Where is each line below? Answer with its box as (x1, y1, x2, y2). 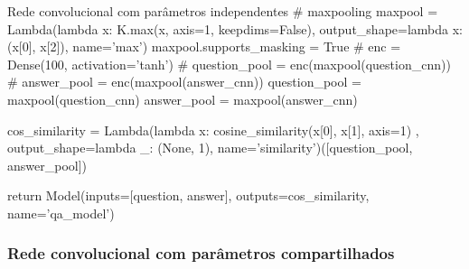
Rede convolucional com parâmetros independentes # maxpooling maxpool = (7, 2, 438, 20)
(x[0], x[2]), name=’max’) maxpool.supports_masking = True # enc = (7, 37, 401, 56)
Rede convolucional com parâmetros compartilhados (7, 242, 395, 264)
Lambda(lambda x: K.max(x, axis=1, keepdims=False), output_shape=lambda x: (7, 19, 463, 38)
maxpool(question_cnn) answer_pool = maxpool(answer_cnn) (7, 89, 358, 108)
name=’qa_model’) (7, 203, 115, 222)
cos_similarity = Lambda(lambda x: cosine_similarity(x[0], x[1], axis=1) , (7, 120, 419, 139)
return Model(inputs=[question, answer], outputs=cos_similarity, (7, 186, 370, 205)
